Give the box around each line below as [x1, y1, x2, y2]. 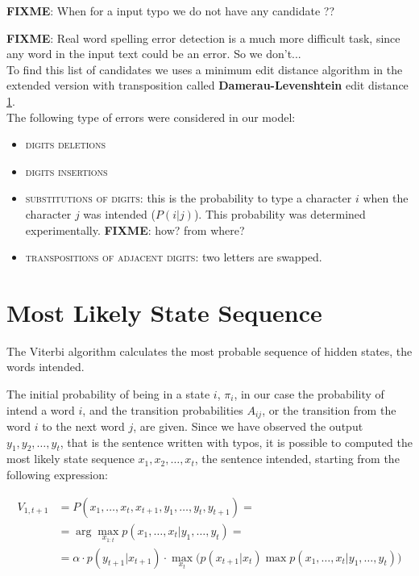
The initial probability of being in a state [6, 386, 210, 403]
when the [363, 190, 409, 207]
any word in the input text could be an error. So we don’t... [6, 45, 301, 62]
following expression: [6, 466, 108, 483]
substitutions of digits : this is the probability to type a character [25, 190, 352, 207]
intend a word [6, 401, 75, 418]
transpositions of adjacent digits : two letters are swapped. [25, 248, 322, 265]
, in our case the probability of [234, 386, 384, 403]
